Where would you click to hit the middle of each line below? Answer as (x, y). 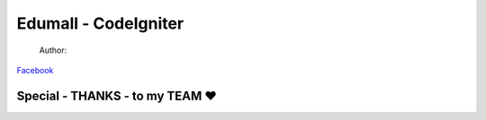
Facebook (35, 70)
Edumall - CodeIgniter (100, 23)
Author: (53, 50)
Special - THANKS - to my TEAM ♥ (117, 95)
